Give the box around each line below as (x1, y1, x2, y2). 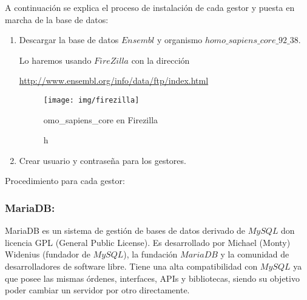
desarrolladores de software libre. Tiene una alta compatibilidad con (5, 260, 258, 272)
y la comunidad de (220, 248, 289, 261)
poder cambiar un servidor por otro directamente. (5, 284, 190, 296)
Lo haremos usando (19, 53, 92, 66)
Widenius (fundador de (5, 248, 90, 261)
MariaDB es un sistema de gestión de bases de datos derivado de (5, 224, 246, 237)
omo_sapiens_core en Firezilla (43, 113, 158, 126)
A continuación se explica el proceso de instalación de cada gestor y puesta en (5, 1, 295, 13)
